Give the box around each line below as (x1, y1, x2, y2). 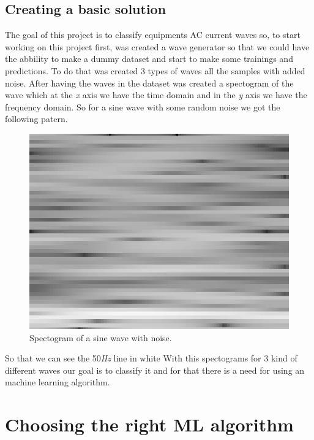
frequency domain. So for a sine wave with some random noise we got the (5, 100, 280, 113)
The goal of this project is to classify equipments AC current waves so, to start (5, 28, 301, 41)
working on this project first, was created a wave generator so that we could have (5, 40, 310, 53)
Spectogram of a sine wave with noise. (29, 331, 172, 344)
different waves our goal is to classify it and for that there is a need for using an (5, 363, 305, 376)
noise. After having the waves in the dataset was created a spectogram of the (5, 76, 294, 89)
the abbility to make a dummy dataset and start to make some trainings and (5, 52, 293, 65)
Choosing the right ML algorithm (5, 412, 294, 437)
